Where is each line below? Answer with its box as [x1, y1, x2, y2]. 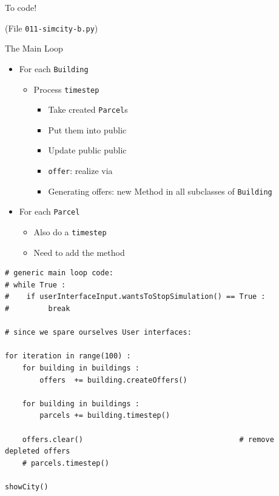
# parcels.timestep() [22, 458, 109, 468]
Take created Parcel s [48, 103, 128, 116]
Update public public [48, 144, 127, 156]
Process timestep [33, 82, 99, 95]
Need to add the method [33, 246, 125, 258]
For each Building [19, 62, 89, 75]
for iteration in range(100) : [5, 352, 131, 361]
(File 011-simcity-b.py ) [5, 21, 98, 34]
